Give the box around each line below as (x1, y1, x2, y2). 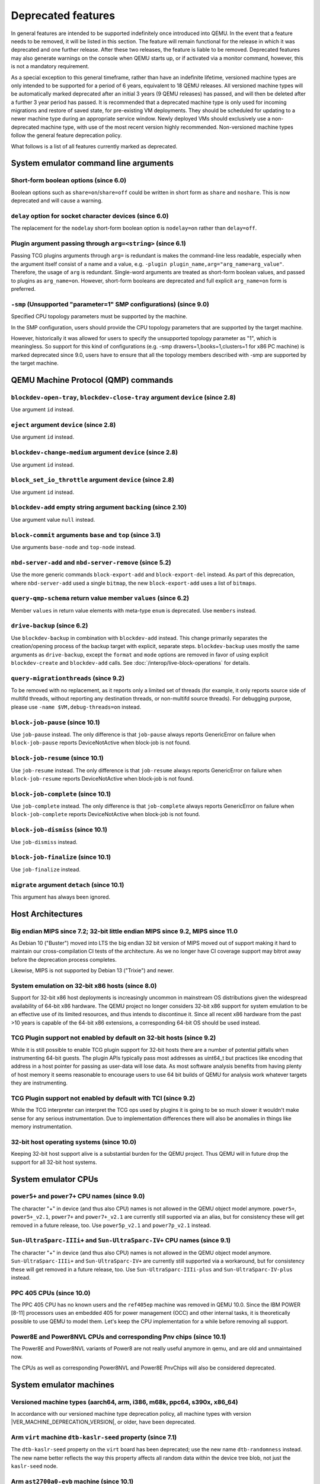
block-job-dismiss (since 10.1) (11, 826, 108, 834)
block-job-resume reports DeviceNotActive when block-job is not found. (11, 775, 194, 782)
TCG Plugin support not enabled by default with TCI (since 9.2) (11, 1094, 196, 1102)
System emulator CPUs (11, 1174, 99, 1184)
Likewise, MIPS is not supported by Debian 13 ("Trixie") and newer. (11, 967, 174, 974)
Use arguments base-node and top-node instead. (11, 543, 136, 550)
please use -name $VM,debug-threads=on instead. (11, 703, 142, 711)
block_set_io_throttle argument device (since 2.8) (11, 475, 175, 484)
